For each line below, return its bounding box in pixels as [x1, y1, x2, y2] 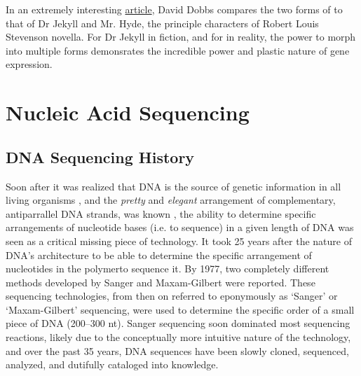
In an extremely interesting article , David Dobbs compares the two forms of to [6, 2, 343, 16]
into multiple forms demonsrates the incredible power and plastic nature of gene [6, 43, 350, 57]
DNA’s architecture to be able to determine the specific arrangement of [6, 247, 312, 262]
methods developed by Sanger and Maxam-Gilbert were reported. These [6, 274, 315, 289]
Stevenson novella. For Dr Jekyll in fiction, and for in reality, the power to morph [6, 29, 356, 44]
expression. [6, 57, 53, 71]
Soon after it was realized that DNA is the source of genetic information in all [6, 179, 341, 193]
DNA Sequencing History [6, 146, 195, 167]
